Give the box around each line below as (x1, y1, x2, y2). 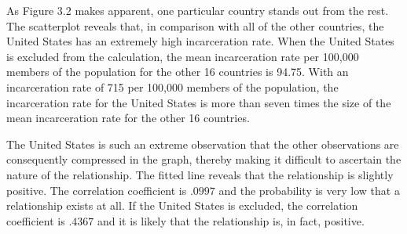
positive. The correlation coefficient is (6, 182, 187, 198)
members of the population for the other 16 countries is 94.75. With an (6, 63, 349, 80)
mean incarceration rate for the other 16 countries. (6, 110, 250, 126)
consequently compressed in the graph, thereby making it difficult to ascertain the (6, 151, 401, 167)
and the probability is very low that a (218, 182, 400, 198)
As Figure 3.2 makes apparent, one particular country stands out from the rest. (6, 2, 389, 18)
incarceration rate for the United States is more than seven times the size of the (6, 94, 391, 110)
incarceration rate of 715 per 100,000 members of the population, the (6, 78, 339, 95)
